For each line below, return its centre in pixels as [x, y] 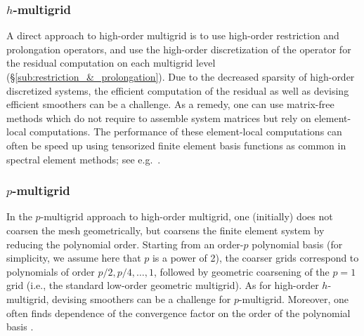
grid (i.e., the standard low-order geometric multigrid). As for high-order [163, 285]
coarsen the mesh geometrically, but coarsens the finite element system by [165, 230]
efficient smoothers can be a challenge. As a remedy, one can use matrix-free [170, 104]
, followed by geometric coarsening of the [241, 271]
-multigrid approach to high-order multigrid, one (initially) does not [187, 216]
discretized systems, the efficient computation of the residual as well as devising [178, 90]
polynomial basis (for [297, 244]
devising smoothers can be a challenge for [142, 298]
